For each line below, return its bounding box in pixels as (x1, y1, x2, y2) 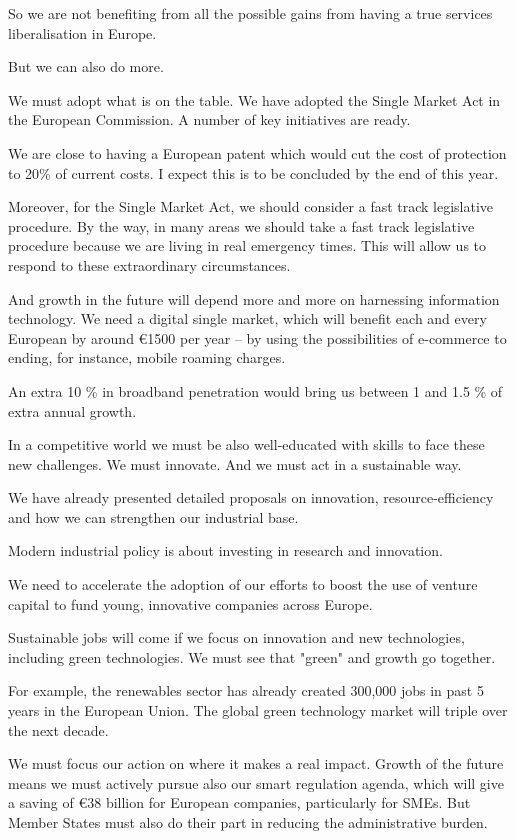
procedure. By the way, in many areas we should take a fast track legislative (8, 215, 475, 236)
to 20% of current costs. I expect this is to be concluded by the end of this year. (8, 162, 499, 183)
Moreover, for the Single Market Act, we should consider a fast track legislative (8, 196, 494, 217)
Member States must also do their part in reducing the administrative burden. (8, 812, 488, 832)
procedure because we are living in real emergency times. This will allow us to (8, 235, 487, 256)
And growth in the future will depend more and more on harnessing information (8, 288, 500, 309)
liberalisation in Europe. (8, 22, 157, 43)
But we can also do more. (8, 56, 164, 77)
